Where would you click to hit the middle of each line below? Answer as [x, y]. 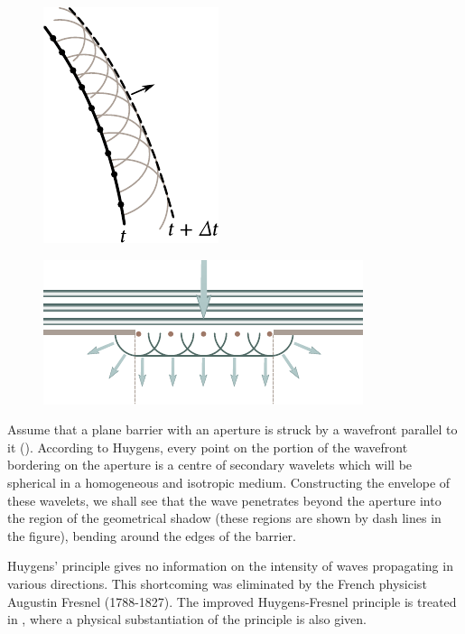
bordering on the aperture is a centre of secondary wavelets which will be [210, 465]
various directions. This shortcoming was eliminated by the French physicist [217, 583]
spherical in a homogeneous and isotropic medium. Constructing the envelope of [229, 482]
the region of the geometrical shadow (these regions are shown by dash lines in [224, 518]
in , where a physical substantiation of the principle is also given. [187, 619]
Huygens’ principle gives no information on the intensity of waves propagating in [230, 566]
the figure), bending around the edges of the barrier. [152, 535]
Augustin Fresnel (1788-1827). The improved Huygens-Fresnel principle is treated [232, 601]
